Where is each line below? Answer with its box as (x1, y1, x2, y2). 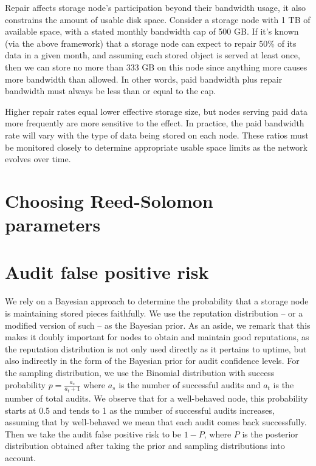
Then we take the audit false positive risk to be (5, 427, 181, 440)
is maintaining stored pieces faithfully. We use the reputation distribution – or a (5, 307, 303, 319)
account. (5, 451, 36, 464)
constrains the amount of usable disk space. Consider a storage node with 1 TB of (5, 13, 311, 26)
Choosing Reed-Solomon (5, 188, 213, 213)
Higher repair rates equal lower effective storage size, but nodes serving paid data (5, 105, 308, 117)
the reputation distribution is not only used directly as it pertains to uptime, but (5, 342, 307, 355)
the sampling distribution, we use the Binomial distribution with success (5, 366, 275, 379)
